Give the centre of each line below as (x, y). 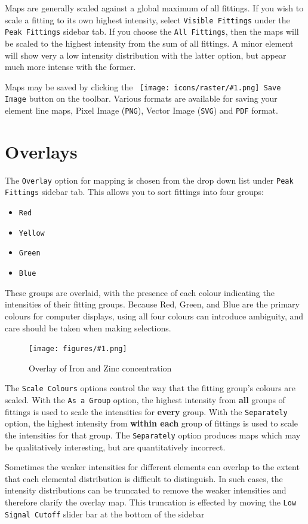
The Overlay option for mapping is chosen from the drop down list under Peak (149, 180)
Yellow (32, 233)
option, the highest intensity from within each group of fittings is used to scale (151, 423)
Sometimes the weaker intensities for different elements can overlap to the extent (152, 467)
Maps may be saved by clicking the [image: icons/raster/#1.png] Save (143, 86)
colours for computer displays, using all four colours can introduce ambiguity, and (154, 316)
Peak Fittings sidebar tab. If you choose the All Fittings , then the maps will (152, 31)
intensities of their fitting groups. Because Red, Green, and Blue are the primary (152, 304)
